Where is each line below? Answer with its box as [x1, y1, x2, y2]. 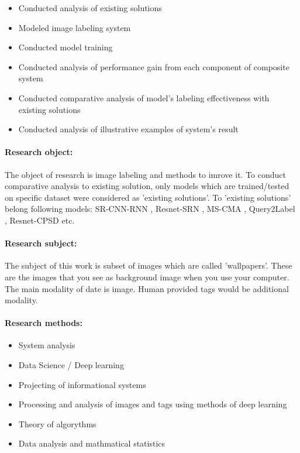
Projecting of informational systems [18, 378, 146, 390]
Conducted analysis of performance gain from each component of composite [18, 60, 289, 73]
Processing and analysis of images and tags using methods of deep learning [18, 398, 287, 410]
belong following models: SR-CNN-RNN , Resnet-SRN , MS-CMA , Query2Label [5, 203, 295, 215]
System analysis [18, 339, 75, 351]
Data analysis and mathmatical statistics [18, 437, 165, 449]
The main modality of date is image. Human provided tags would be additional [5, 282, 289, 294]
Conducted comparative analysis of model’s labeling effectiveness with [18, 91, 270, 104]
